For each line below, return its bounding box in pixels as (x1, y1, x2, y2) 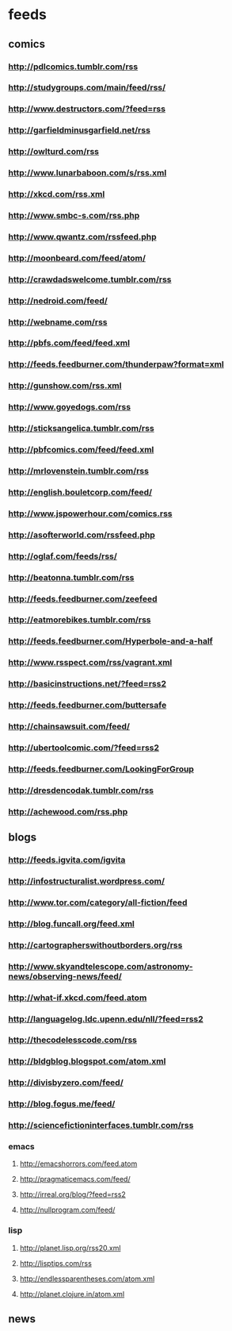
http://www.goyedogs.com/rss (8, 402, 131, 413)
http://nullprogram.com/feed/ (19, 1205, 116, 1215)
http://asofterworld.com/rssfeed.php (8, 529, 156, 540)
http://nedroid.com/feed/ (8, 295, 108, 306)
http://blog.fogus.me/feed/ (8, 1098, 116, 1110)
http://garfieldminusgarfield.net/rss (8, 125, 150, 136)
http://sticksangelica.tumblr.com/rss (8, 423, 154, 434)
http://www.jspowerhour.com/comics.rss (8, 508, 173, 519)
